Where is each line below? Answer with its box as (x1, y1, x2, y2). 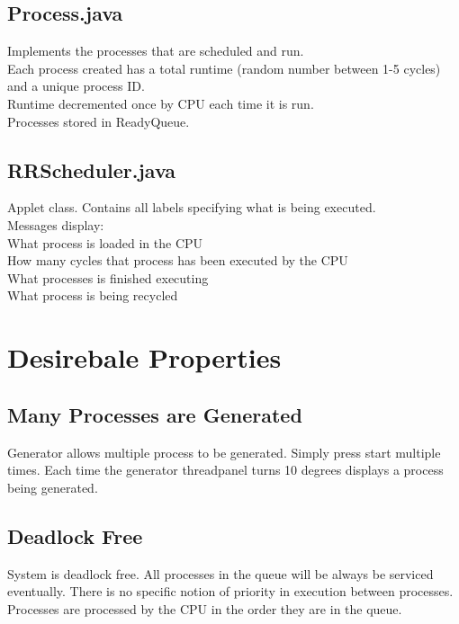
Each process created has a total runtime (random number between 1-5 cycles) (7, 58, 441, 77)
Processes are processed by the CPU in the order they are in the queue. (7, 599, 402, 618)
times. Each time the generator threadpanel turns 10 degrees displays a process (7, 460, 444, 479)
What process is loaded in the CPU (7, 233, 203, 252)
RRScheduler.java (7, 156, 176, 183)
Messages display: (7, 215, 104, 234)
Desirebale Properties (7, 339, 282, 376)
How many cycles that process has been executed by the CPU (7, 251, 348, 270)
